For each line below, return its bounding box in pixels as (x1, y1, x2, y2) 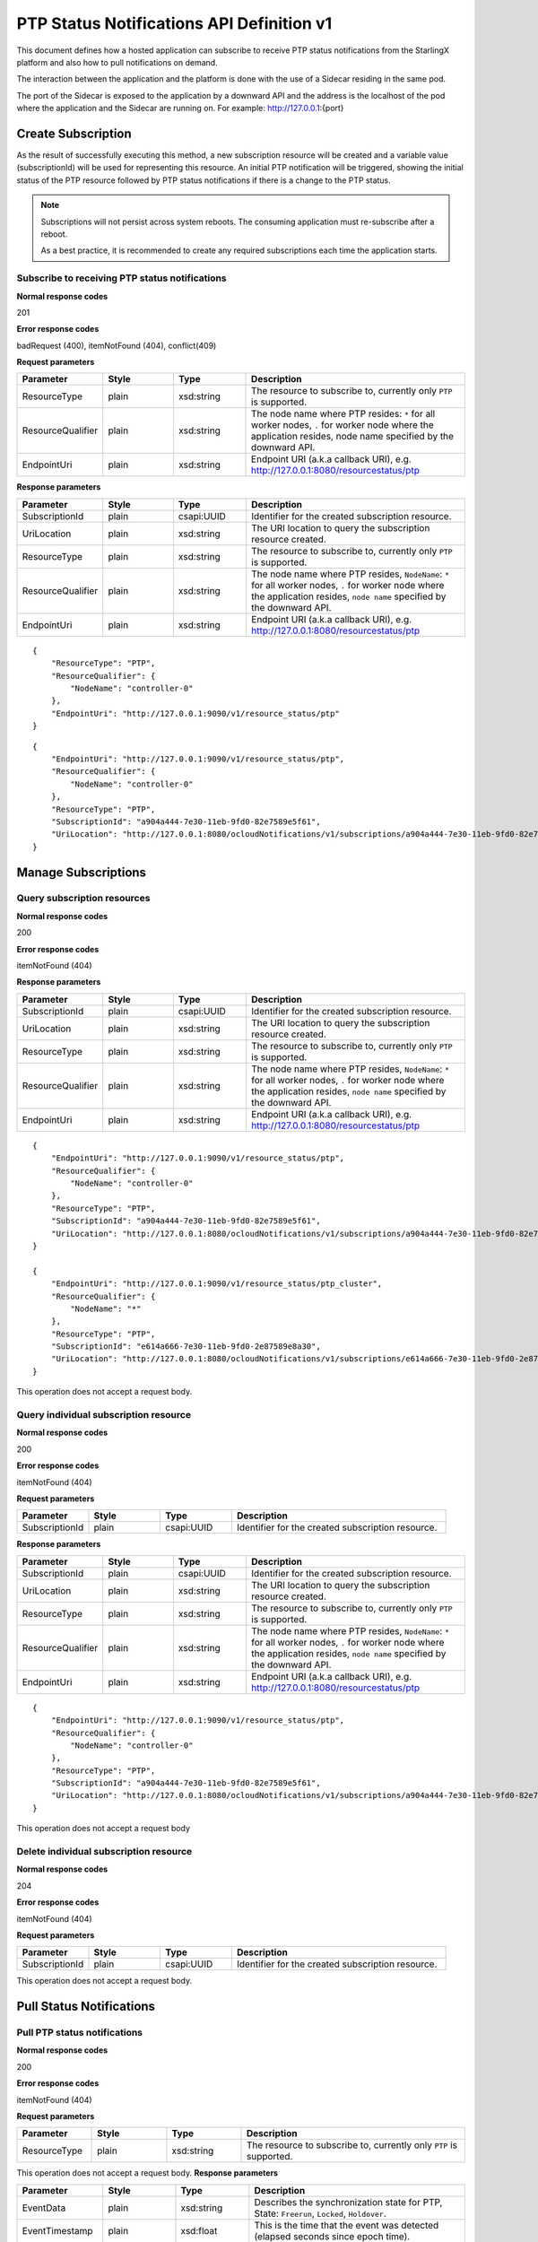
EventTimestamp (22, 2224, 93, 2237)
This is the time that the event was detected (254, 2219, 439, 2231)
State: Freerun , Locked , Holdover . (254, 2207, 386, 2220)
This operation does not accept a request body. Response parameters (16, 2168, 278, 2178)
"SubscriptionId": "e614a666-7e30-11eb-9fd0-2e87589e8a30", (50, 1342, 322, 1351)
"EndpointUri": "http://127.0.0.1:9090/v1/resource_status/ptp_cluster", (50, 1279, 383, 1289)
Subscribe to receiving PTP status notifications (16, 272, 228, 284)
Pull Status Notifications (16, 1999, 156, 2014)
